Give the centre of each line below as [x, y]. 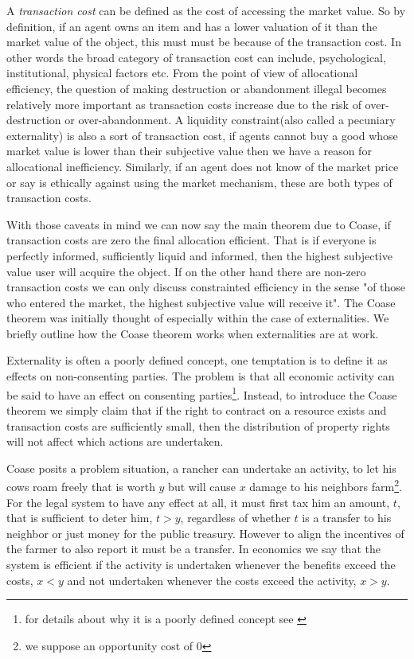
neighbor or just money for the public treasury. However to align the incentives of [205, 533]
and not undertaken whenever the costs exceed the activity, [212, 580]
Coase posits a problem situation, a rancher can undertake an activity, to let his [201, 468]
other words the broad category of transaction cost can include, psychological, [196, 57]
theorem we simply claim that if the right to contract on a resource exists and [197, 409]
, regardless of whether [235, 518]
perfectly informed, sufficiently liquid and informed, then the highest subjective [199, 255]
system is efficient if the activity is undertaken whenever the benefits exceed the [201, 564]
